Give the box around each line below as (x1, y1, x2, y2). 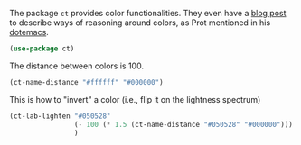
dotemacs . (9, 27, 50, 37)
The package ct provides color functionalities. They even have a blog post (9, 8, 287, 18)
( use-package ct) (9, 44, 75, 53)
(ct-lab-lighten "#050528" (9, 112, 111, 121)
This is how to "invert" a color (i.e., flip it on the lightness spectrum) (9, 94, 261, 104)
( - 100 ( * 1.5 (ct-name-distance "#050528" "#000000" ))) (73, 120, 294, 129)
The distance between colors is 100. (9, 60, 145, 71)
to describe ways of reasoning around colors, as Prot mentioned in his (9, 17, 271, 28)
